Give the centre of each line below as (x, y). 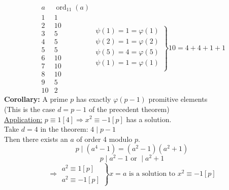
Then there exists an (36, 139)
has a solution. (149, 119)
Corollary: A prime (36, 99)
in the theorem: (64, 129)
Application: (23, 119)
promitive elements (178, 99)
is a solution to (152, 174)
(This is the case (30, 109)
